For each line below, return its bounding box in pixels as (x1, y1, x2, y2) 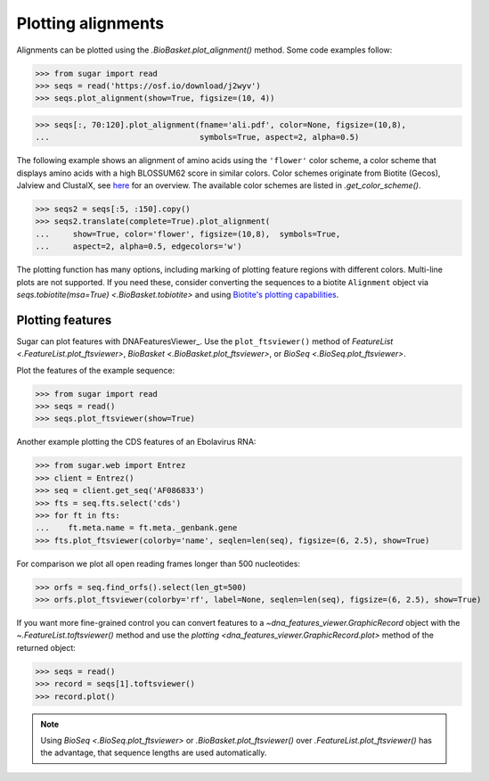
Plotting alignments (16, 13, 165, 33)
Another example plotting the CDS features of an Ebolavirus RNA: (16, 437, 257, 448)
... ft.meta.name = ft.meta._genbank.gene (35, 522, 238, 533)
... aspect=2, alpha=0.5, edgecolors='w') (35, 242, 242, 251)
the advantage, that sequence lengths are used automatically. (40, 747, 267, 758)
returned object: (16, 642, 76, 653)
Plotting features (16, 312, 112, 327)
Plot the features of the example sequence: (16, 365, 175, 375)
